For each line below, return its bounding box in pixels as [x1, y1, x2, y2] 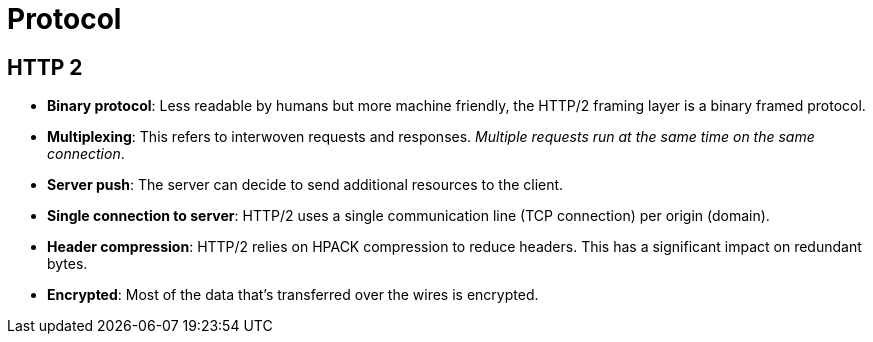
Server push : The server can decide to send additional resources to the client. [47, 176, 564, 194]
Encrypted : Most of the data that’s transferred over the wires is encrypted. [47, 286, 539, 304]
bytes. [47, 255, 88, 273]
